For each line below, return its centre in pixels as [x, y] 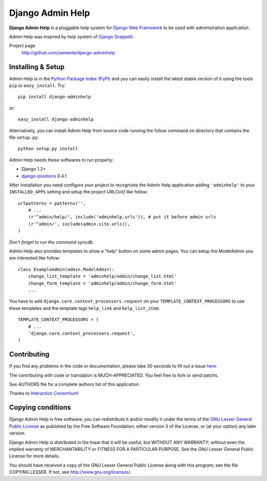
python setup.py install [48, 149]
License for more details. [34, 456]
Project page [22, 46]
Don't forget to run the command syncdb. [51, 242]
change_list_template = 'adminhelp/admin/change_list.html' [103, 276]
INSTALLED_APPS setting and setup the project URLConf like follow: [79, 192]
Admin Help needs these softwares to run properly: [61, 160]
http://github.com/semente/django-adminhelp [68, 52]
